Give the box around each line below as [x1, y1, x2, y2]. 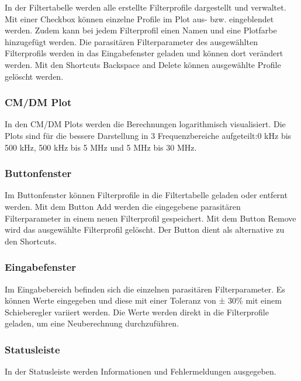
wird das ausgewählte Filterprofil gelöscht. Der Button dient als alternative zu [5, 223, 285, 236]
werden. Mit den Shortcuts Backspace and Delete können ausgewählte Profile [5, 58, 281, 70]
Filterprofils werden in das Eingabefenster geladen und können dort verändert [5, 47, 283, 59]
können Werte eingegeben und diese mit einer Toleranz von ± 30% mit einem [5, 294, 282, 307]
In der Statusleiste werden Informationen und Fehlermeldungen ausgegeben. [5, 365, 276, 377]
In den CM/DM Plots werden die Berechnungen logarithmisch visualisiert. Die [5, 118, 286, 130]
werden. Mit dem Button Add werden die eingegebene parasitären [5, 200, 241, 212]
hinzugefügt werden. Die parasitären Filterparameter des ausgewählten [5, 35, 258, 47]
